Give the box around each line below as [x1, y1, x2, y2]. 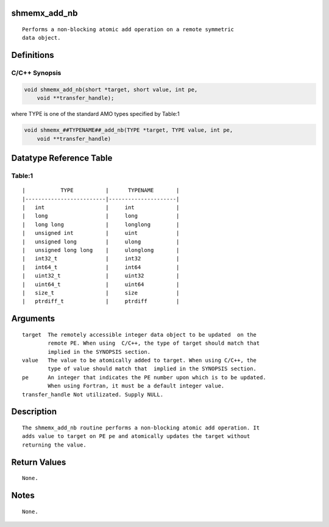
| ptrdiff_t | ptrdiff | [22, 298, 180, 305]
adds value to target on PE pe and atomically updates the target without [22, 433, 250, 440]
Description [11, 406, 57, 417]
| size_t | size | [22, 289, 180, 296]
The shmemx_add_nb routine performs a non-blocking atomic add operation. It [22, 424, 260, 431]
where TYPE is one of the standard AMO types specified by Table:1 [11, 110, 180, 118]
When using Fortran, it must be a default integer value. [48, 382, 225, 390]
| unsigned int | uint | [22, 229, 180, 237]
